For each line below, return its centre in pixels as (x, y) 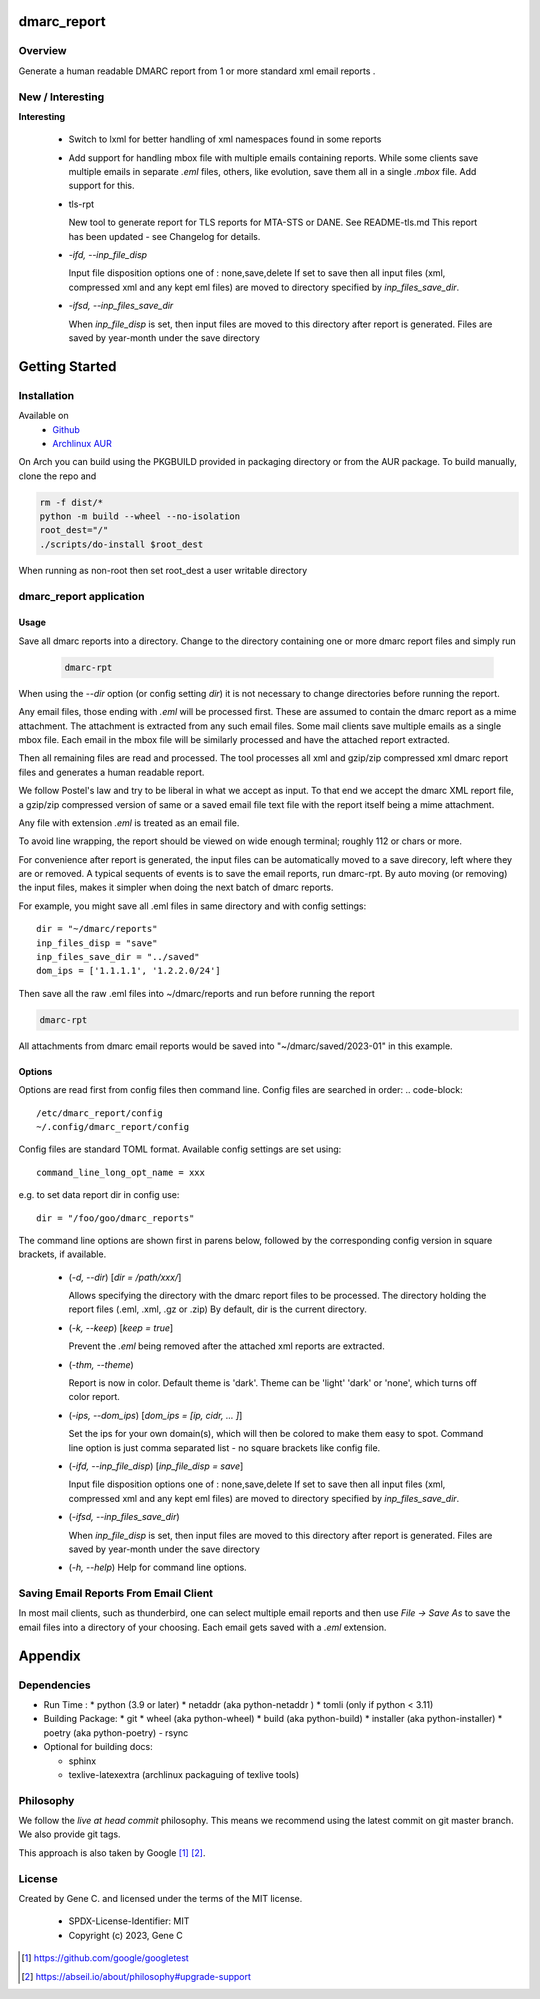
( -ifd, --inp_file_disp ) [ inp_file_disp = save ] (156, 1466)
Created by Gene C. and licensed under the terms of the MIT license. (160, 1899)
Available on (43, 416)
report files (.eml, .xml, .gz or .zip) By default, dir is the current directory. (217, 1309)
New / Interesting (61, 97)
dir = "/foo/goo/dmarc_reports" (115, 1218)
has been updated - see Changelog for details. (164, 236)
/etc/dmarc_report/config (100, 1113)
